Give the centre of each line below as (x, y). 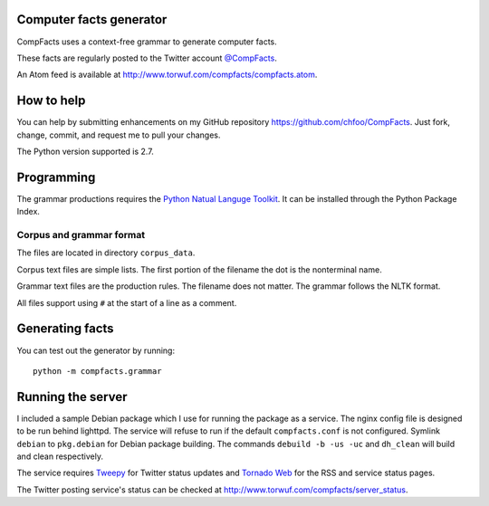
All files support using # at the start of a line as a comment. (127, 302)
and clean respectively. (60, 456)
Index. (29, 212)
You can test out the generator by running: (96, 350)
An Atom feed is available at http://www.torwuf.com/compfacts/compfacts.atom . (167, 75)
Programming (56, 177)
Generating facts (65, 329)
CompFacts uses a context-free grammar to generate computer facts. (147, 42)
